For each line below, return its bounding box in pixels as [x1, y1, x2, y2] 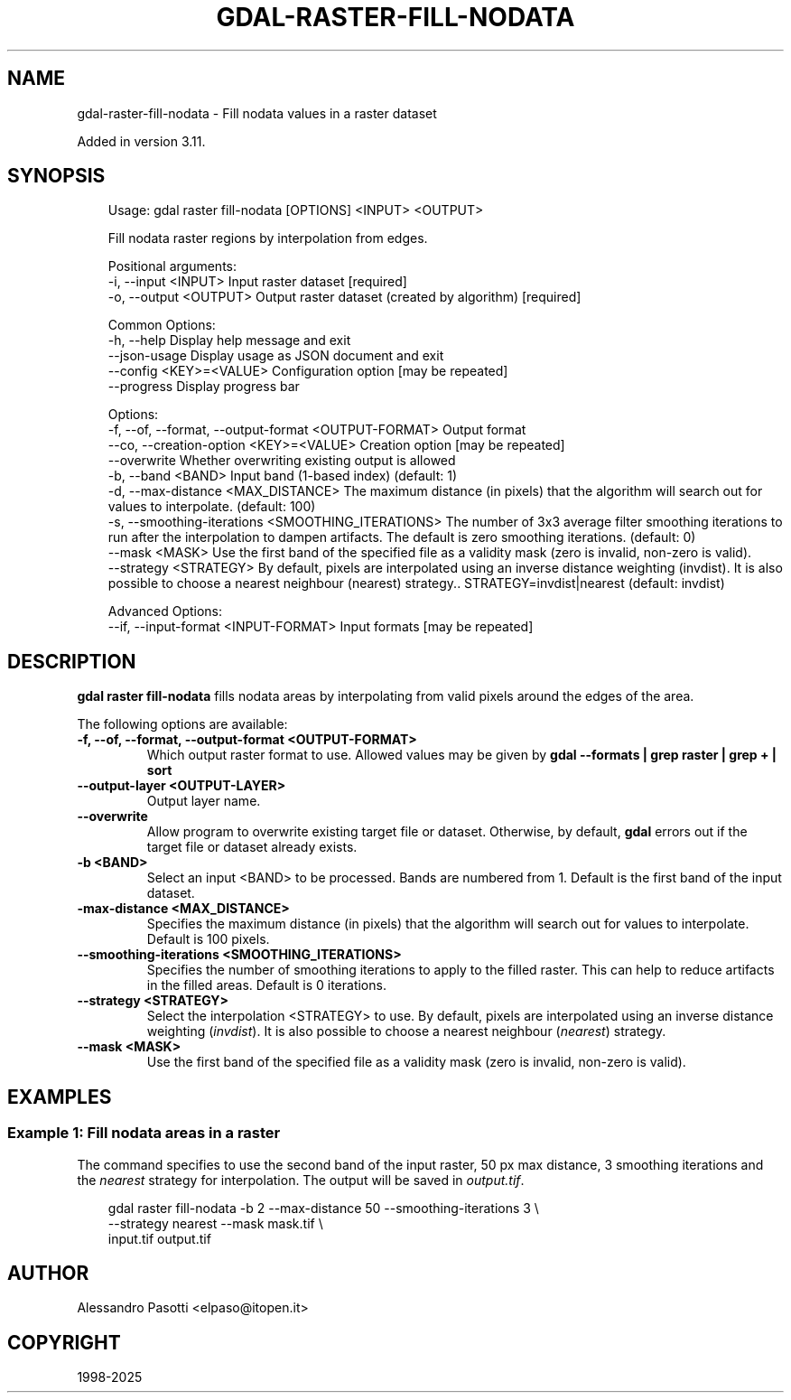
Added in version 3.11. [77, 133, 206, 149]
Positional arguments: [107, 258, 237, 275]
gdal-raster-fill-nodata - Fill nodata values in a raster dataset [77, 105, 437, 121]
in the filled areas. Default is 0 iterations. [146, 977, 386, 994]
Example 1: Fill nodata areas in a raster [7, 1124, 281, 1143]
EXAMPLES [7, 1085, 112, 1108]
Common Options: [107, 317, 216, 333]
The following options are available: [77, 716, 288, 733]
